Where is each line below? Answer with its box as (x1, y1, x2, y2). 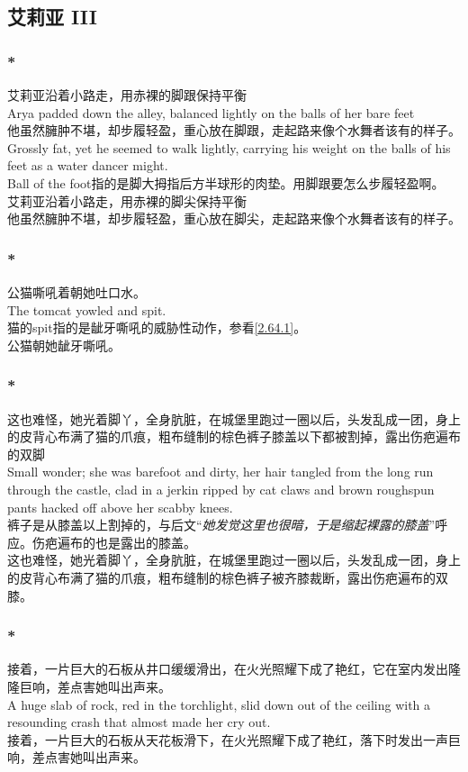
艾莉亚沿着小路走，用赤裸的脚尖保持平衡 (7, 191, 247, 210)
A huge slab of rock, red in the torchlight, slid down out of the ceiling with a (7, 695, 431, 713)
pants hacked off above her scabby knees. (7, 497, 233, 516)
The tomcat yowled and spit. (7, 300, 166, 319)
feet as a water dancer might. (7, 156, 168, 175)
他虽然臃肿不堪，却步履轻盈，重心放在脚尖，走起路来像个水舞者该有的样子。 (7, 209, 461, 228)
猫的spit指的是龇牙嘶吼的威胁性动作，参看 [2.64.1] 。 (7, 318, 307, 337)
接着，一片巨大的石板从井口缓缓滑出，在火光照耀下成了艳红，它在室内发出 (7, 659, 448, 678)
